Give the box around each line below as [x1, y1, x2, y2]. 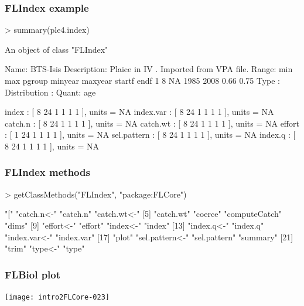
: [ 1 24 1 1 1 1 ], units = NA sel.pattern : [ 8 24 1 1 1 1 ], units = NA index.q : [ [5, 128, 296, 141]
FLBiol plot [5, 267, 61, 281]
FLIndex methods [5, 165, 90, 179]
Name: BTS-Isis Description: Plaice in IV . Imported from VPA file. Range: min [5, 63, 293, 75]
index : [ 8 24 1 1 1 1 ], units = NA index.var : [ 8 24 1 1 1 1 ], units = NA [5, 106, 274, 118]
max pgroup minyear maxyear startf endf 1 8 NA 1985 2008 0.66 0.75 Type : [5, 74, 280, 86]
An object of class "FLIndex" [5, 43, 108, 55]
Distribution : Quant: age [5, 86, 96, 98]
